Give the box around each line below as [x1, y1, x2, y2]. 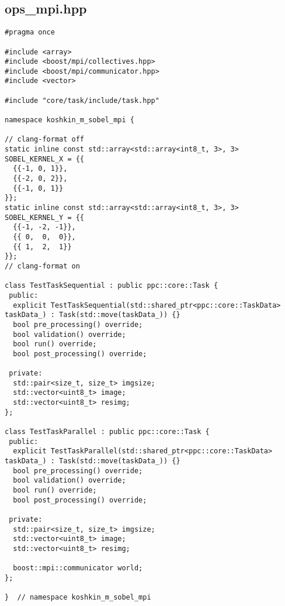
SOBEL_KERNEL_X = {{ [5, 154, 85, 163]
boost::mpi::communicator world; [13, 564, 143, 573]
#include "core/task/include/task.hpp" [5, 96, 159, 105]
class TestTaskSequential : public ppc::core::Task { [5, 281, 218, 290]
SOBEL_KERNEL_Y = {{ [5, 213, 85, 222]
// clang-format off [5, 135, 85, 144]
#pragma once [5, 28, 55, 37]
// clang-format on [5, 261, 80, 270]
